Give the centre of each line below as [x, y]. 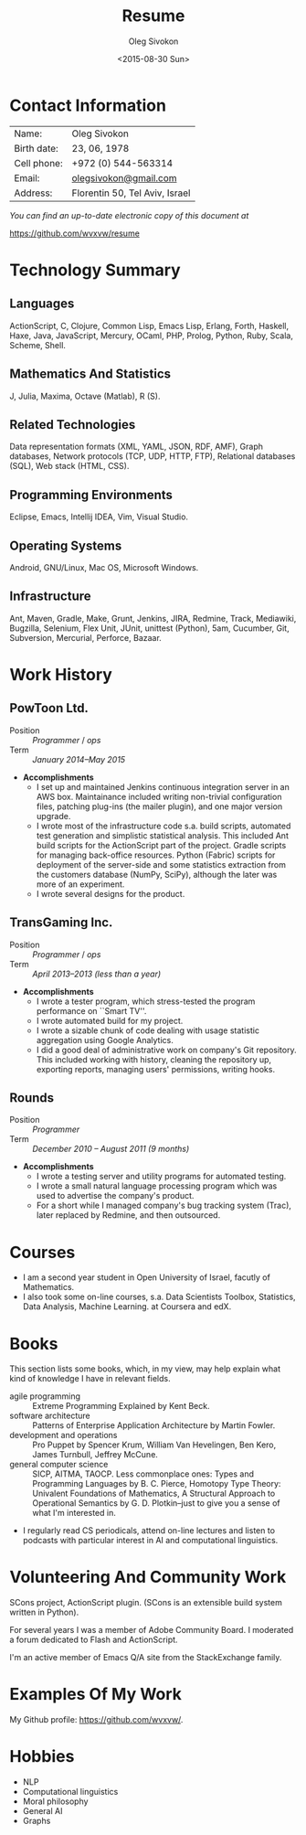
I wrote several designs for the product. [111, 893]
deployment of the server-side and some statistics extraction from [161, 864]
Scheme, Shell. [38, 345]
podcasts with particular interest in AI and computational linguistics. [150, 1541]
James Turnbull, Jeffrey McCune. [95, 1455]
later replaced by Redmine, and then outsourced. [128, 1215]
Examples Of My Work [96, 1695]
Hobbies [42, 1757]
